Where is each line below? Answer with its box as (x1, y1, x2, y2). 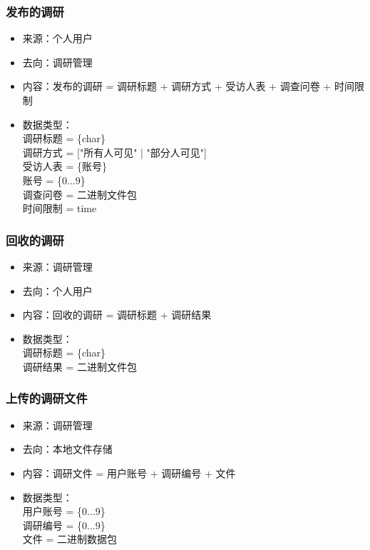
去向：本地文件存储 (22, 441, 113, 456)
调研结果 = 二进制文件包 (22, 359, 138, 374)
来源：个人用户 (22, 31, 93, 46)
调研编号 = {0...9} (22, 517, 106, 532)
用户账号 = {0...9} (22, 504, 106, 519)
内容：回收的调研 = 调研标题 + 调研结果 (22, 307, 212, 322)
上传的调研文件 (6, 389, 88, 407)
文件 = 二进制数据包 (22, 531, 118, 546)
